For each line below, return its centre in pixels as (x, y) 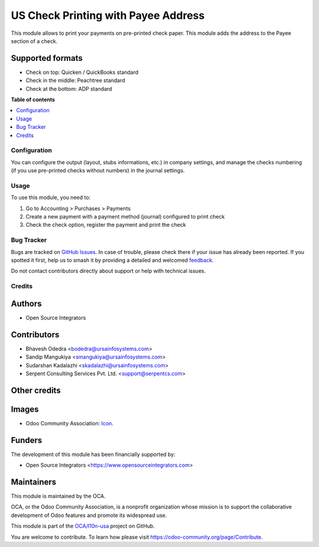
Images (25, 409)
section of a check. (34, 41)
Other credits (36, 390)
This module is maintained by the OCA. (58, 496)
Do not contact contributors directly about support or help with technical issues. (108, 271)
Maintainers (34, 482)
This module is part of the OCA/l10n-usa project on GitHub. (83, 526)
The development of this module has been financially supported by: (93, 454)
